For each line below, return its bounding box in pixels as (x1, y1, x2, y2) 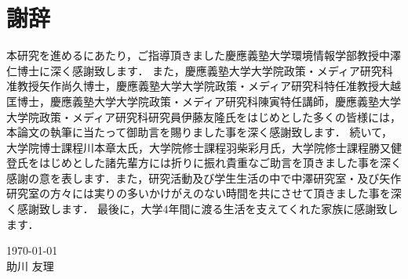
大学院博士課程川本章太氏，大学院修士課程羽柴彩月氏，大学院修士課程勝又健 (6, 139, 402, 155)
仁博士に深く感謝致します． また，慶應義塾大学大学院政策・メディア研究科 (6, 62, 393, 78)
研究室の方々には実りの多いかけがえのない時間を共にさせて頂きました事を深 (6, 185, 402, 201)
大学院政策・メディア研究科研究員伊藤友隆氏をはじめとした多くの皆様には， (6, 108, 402, 125)
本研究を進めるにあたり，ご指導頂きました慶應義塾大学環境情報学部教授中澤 (6, 47, 402, 63)
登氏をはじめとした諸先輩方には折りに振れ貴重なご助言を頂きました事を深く (6, 154, 402, 171)
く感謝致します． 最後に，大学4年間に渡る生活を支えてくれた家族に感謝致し (6, 201, 399, 217)
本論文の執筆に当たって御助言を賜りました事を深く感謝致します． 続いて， (6, 124, 392, 140)
